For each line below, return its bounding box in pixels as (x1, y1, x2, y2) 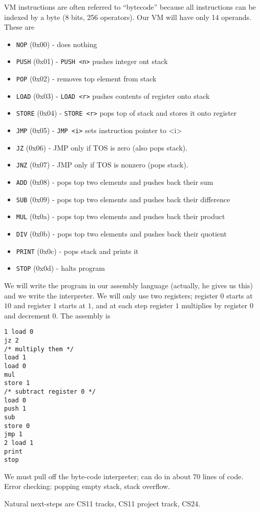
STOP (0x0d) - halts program (16, 263, 105, 273)
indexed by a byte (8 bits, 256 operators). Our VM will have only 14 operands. (4, 11, 252, 22)
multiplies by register (181, 300, 248, 311)
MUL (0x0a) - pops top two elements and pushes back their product (16, 211, 225, 222)
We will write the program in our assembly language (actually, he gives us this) (4, 280, 253, 290)
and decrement (4, 310, 50, 321)
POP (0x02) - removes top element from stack (16, 73, 157, 84)
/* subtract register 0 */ (4, 388, 96, 395)
